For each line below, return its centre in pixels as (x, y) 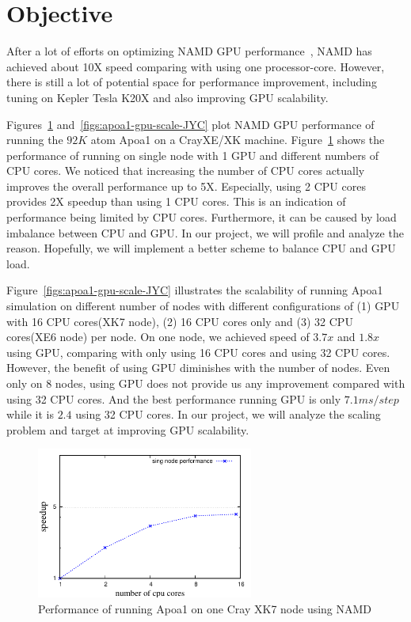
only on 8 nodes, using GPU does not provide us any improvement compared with (206, 383)
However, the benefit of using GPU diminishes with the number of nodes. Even (198, 368)
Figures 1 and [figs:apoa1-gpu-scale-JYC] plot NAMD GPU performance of (190, 124)
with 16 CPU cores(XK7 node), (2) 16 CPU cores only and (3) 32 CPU (180, 321)
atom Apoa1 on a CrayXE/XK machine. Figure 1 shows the (238, 140)
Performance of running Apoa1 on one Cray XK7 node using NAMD (205, 608)
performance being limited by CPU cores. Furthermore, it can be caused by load (202, 217)
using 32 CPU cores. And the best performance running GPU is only (174, 398)
